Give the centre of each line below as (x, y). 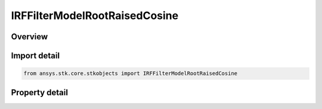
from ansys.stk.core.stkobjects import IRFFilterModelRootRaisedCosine (131, 74)
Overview (30, 37)
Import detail (35, 56)
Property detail (40, 92)
